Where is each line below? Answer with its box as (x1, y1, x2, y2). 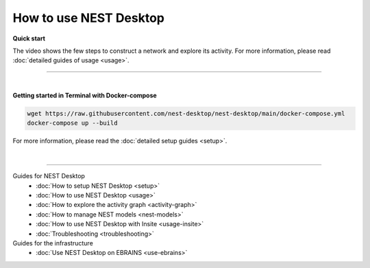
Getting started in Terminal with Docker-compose (12, 91, 157, 99)
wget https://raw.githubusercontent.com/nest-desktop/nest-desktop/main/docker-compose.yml (27, 110, 345, 118)
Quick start (12, 34, 46, 42)
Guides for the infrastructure (12, 239, 94, 247)
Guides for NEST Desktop (12, 172, 86, 180)
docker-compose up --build (27, 119, 118, 127)
